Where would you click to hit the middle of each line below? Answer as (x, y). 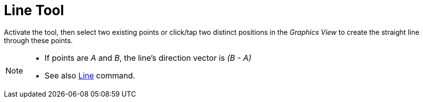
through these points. (38, 40)
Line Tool (34, 10)
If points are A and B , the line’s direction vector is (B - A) (148, 58)
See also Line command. (90, 75)
